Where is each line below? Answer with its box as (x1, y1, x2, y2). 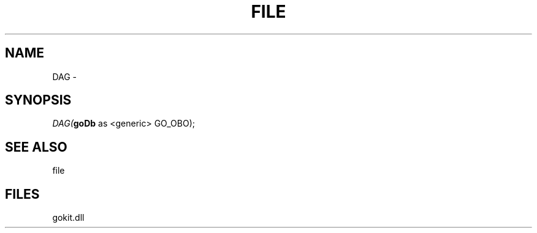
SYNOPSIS (5, 92, 72, 108)
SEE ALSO (5, 139, 67, 155)
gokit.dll (52, 212, 85, 223)
